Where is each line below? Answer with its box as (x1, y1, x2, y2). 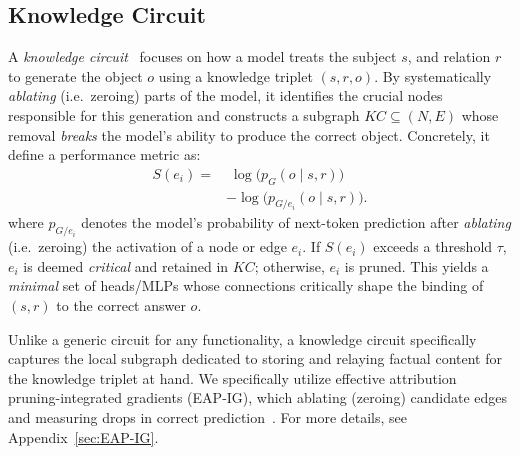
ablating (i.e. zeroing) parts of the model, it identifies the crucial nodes (8, 85, 443, 106)
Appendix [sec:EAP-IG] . (8, 426, 159, 447)
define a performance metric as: (8, 144, 201, 165)
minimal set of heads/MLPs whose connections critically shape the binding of (8, 275, 484, 296)
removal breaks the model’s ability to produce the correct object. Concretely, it (8, 124, 490, 145)
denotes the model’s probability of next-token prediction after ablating (81, 212, 511, 233)
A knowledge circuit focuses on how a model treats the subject (8, 46, 397, 67)
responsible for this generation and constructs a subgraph (8, 104, 360, 125)
